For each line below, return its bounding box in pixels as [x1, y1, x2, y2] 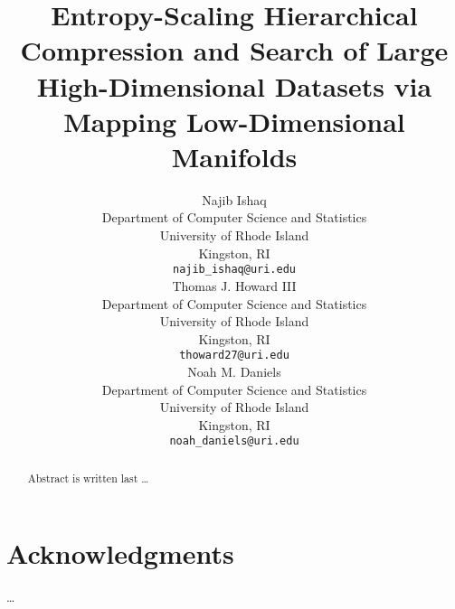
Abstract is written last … [27, 470, 149, 485]
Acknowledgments [6, 535, 234, 572]
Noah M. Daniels [187, 361, 281, 380]
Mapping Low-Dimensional [63, 102, 405, 139]
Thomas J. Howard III [172, 276, 297, 295]
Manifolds [171, 137, 298, 174]
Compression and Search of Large [20, 32, 449, 69]
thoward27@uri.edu [179, 349, 289, 362]
